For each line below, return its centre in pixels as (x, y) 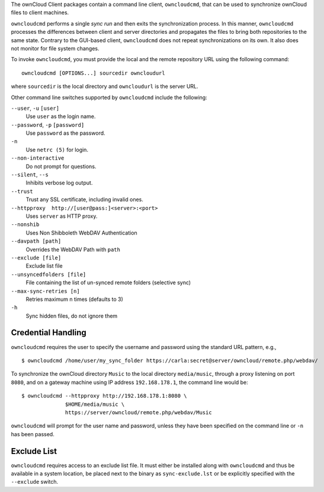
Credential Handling (49, 333)
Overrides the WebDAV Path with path (73, 249)
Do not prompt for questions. (61, 166)
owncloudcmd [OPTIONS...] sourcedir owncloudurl (93, 73)
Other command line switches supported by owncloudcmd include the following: (109, 97)
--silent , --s (30, 174)
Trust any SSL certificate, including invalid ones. (84, 199)
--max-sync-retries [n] (45, 291)
